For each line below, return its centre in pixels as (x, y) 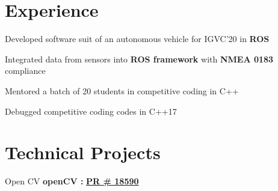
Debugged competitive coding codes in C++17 (91, 111)
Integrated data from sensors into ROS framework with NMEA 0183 (139, 59)
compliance (25, 71)
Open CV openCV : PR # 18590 (72, 181)
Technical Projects (83, 152)
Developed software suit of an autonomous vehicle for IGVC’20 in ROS (137, 39)
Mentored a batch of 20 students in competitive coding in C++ (122, 90)
